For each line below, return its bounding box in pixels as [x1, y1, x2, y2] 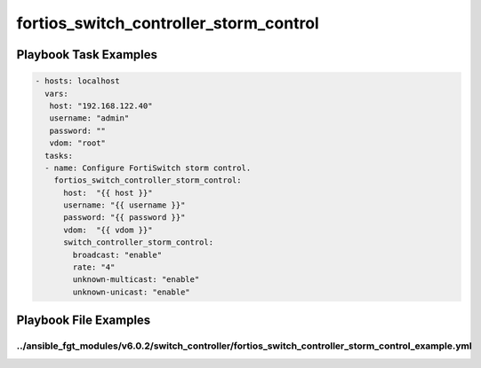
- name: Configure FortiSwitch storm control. [44, 162, 252, 173]
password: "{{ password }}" [63, 213, 186, 223]
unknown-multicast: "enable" [72, 275, 200, 285]
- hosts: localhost [35, 76, 120, 86]
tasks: [44, 151, 74, 161]
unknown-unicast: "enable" [72, 286, 190, 297]
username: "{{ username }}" [63, 200, 186, 210]
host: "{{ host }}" [63, 187, 153, 198]
